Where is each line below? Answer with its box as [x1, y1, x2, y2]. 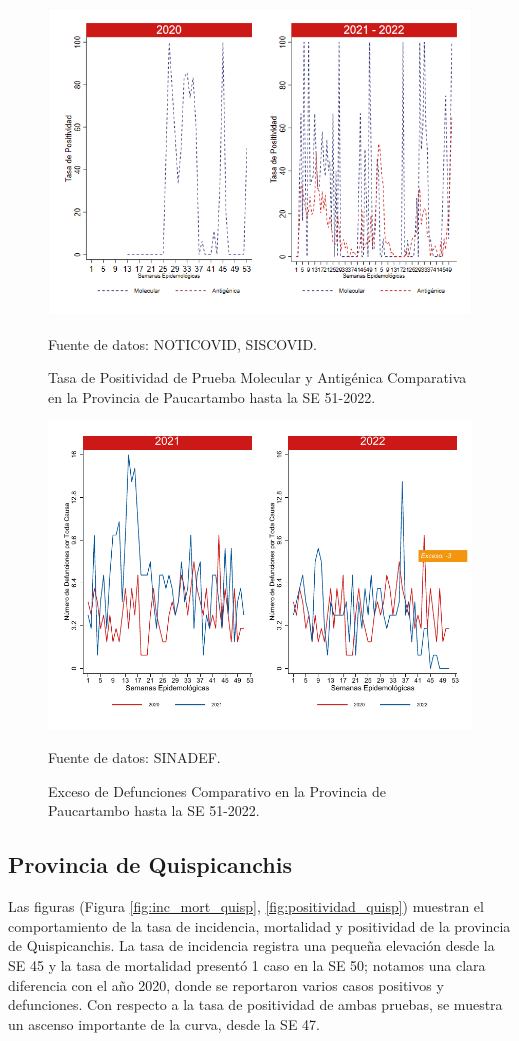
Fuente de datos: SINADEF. [48, 747, 221, 768]
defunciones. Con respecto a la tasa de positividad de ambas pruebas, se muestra [8, 994, 503, 1015]
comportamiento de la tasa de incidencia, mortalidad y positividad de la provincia [8, 915, 511, 936]
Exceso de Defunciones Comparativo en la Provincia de [48, 780, 386, 801]
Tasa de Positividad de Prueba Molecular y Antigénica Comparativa [48, 367, 467, 388]
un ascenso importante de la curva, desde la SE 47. [8, 1013, 320, 1034]
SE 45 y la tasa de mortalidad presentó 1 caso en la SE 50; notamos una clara [8, 955, 486, 976]
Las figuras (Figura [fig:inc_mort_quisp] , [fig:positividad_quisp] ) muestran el [8, 896, 484, 917]
